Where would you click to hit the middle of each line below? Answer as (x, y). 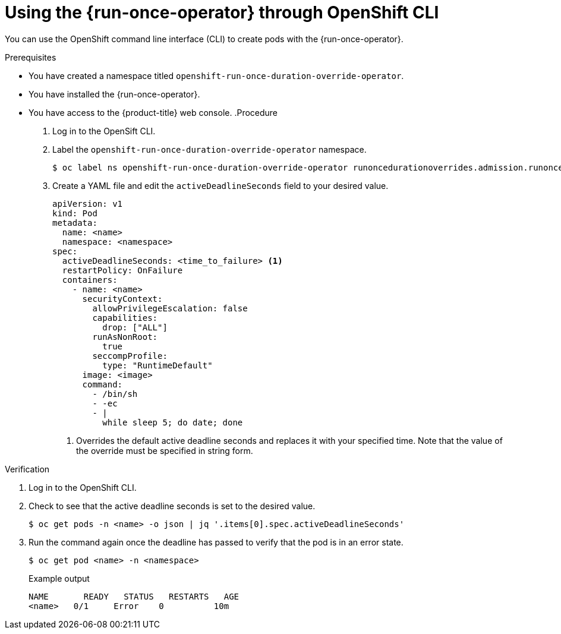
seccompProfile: (130, 356)
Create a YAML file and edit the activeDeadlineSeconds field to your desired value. (220, 185)
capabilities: (125, 318)
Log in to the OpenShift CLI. (83, 487)
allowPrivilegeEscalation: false (170, 308)
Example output (59, 578)
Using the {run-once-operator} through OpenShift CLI (222, 12)
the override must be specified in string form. (165, 450)
